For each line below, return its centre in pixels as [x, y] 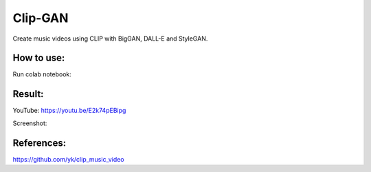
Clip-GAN [41, 18]
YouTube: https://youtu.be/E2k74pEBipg [69, 111]
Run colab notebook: [42, 74]
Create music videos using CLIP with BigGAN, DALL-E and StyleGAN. [110, 39]
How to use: [39, 58]
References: [40, 143]
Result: [28, 94]
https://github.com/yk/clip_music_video [68, 159]
